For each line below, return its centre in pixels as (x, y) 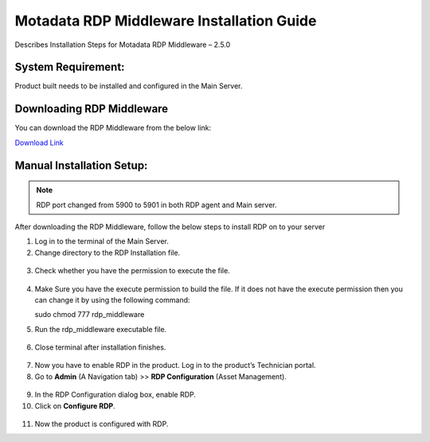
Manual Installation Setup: (81, 165)
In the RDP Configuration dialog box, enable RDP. (115, 395)
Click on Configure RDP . (75, 405)
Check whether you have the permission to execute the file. (132, 271)
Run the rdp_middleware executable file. (101, 329)
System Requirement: (70, 67)
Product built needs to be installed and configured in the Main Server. (129, 86)
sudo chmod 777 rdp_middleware (90, 315)
